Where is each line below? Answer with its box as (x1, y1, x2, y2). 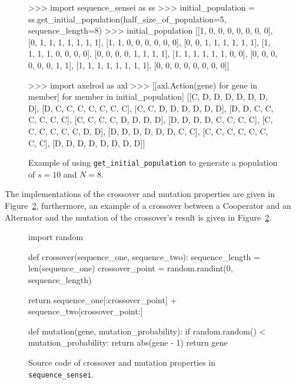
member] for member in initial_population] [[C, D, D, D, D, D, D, (28, 90, 268, 103)
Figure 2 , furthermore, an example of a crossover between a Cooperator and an (5, 199, 291, 211)
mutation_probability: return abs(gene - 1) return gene (28, 336, 228, 349)
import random (28, 231, 84, 243)
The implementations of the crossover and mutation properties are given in (5, 188, 275, 200)
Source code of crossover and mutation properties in (28, 356, 216, 368)
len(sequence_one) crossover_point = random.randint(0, (28, 262, 233, 274)
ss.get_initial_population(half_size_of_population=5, (28, 12, 227, 25)
